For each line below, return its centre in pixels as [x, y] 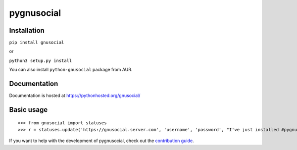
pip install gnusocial [37, 43]
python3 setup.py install [41, 60]
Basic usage [28, 110]
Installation [27, 30]
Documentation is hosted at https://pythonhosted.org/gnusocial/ [75, 96]
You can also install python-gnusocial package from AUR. [71, 70]
